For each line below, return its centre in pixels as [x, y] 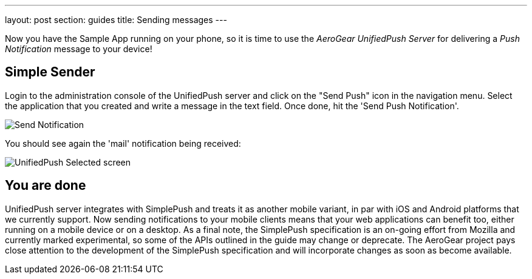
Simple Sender [50, 72]
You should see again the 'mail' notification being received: [123, 143]
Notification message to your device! [79, 49]
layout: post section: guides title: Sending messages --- [116, 20]
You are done [46, 186]
